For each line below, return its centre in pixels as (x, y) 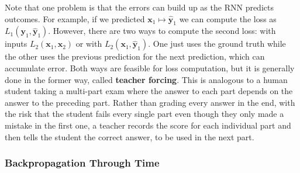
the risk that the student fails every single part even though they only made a (144, 114)
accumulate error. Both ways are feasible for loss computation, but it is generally (150, 68)
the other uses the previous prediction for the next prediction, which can (135, 56)
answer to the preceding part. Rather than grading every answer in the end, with (150, 102)
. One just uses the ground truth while (217, 44)
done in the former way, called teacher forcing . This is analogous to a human (146, 79)
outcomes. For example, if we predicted (75, 18)
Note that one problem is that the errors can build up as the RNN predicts (139, 7)
